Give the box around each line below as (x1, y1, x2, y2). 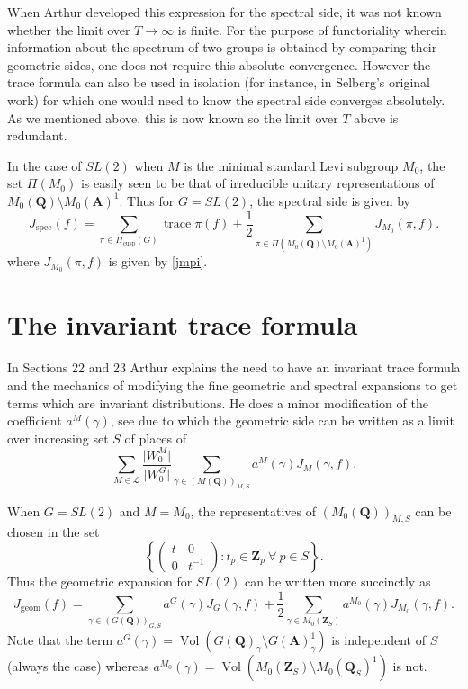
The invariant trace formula (7, 306, 358, 343)
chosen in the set (7, 523, 100, 541)
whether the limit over (7, 20, 130, 39)
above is (354, 108, 399, 127)
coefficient (7, 411, 62, 430)
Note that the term (7, 631, 113, 649)
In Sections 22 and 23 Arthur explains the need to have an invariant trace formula (7, 358, 461, 377)
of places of (124, 428, 187, 447)
